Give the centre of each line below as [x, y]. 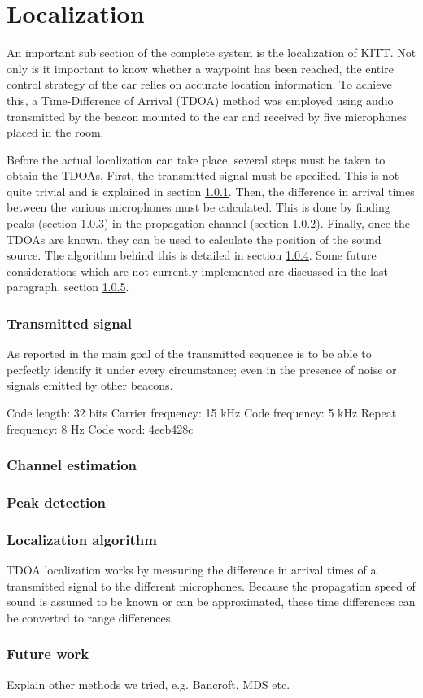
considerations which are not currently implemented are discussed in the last [197, 270]
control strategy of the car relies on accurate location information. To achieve [199, 84]
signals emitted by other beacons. [90, 385]
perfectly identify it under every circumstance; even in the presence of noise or [202, 369]
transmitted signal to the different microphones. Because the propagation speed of [211, 585]
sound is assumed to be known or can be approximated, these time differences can [211, 602]
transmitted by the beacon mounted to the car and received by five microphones [207, 116]
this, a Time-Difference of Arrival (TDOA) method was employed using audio [200, 100]
